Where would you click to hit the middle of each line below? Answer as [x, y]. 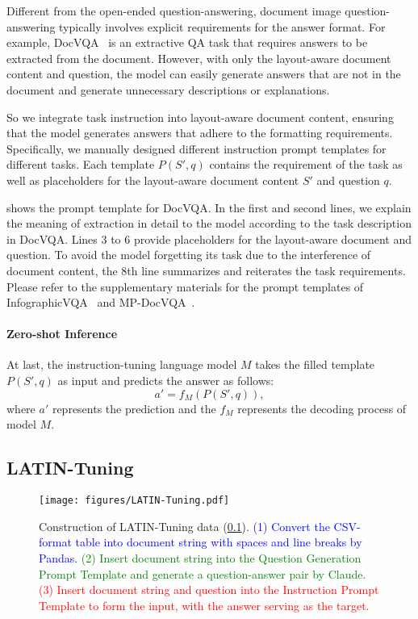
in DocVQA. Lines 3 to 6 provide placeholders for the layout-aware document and [209, 238]
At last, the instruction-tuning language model [122, 364]
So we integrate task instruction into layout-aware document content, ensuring [200, 117]
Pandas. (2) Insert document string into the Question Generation [200, 557]
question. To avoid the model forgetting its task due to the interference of [189, 255]
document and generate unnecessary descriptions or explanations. [168, 89]
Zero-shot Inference [62, 334]
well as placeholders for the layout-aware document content [153, 180]
